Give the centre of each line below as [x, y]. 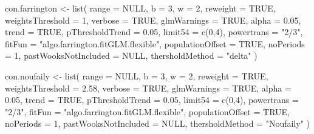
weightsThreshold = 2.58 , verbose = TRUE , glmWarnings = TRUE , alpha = [148, 88]
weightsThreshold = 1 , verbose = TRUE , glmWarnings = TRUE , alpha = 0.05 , [153, 20]
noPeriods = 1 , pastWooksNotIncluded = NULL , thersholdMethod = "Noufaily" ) [157, 123]
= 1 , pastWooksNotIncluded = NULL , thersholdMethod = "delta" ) [131, 55]
